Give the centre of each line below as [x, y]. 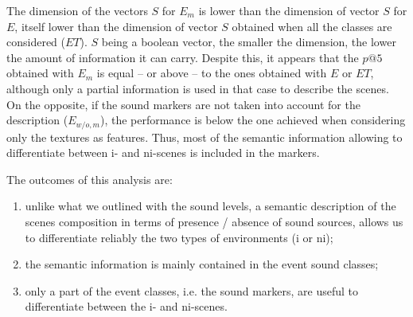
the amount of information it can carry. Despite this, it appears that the [183, 57]
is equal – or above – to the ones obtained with [212, 73]
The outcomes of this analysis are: [90, 179]
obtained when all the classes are [312, 26]
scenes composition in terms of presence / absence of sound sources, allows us [214, 221]
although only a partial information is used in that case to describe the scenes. [198, 88]
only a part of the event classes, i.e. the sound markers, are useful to [192, 290]
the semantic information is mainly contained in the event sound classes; [202, 264]
